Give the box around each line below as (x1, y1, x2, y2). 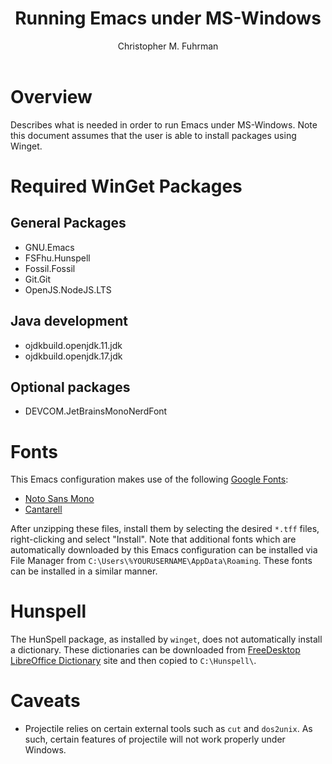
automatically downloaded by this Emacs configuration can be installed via (10, 544, 318, 556)
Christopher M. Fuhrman (117, 40, 219, 52)
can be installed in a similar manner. (10, 565, 158, 577)
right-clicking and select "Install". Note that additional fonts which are (10, 533, 297, 546)
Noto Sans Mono (24, 493, 95, 505)
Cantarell (24, 503, 63, 516)
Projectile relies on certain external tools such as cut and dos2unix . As (24, 723, 313, 735)
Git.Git (24, 273, 52, 285)
